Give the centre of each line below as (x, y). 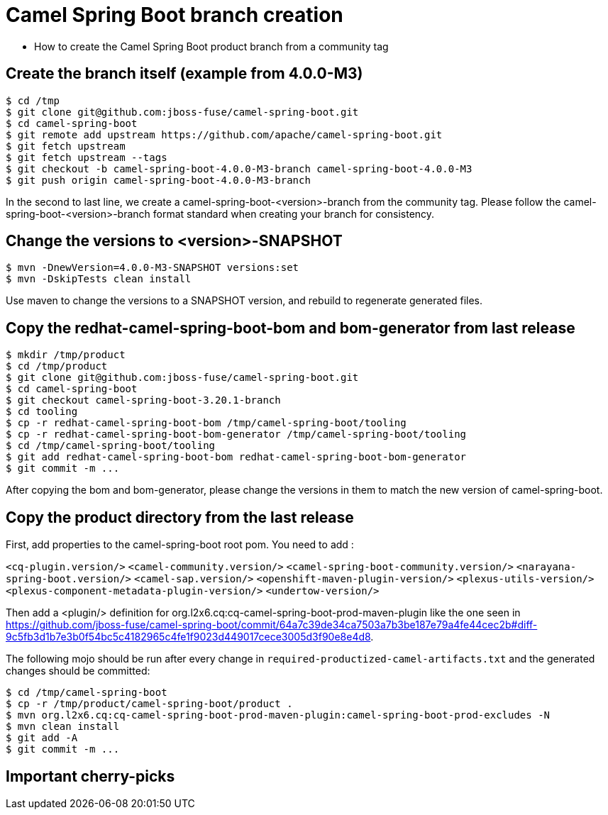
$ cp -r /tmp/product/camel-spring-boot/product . (149, 704)
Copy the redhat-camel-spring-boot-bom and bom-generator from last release (291, 328)
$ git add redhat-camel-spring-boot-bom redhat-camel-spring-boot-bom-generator (236, 457)
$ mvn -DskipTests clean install (99, 279)
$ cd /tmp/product (57, 366)
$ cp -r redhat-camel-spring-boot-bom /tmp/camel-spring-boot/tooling (206, 423)
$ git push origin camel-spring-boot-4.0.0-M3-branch (158, 180)
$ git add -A (42, 738)
